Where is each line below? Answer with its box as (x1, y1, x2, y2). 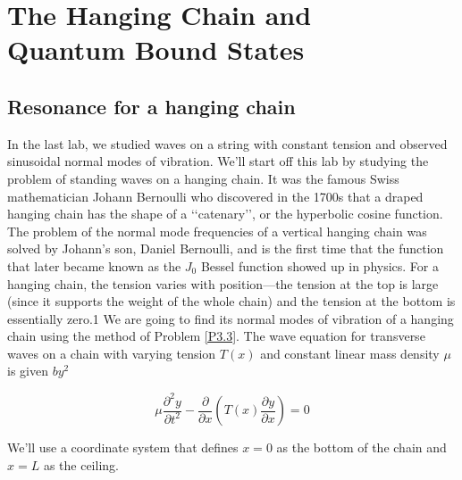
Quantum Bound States (7, 31, 305, 68)
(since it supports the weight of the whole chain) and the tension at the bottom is (7, 292, 456, 310)
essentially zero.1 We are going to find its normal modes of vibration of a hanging (7, 309, 454, 327)
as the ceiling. (43, 455, 119, 474)
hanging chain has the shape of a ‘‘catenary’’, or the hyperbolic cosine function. (7, 204, 443, 223)
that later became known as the (7, 256, 181, 275)
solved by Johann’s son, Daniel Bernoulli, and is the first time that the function (7, 239, 444, 258)
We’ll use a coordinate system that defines (7, 438, 239, 457)
